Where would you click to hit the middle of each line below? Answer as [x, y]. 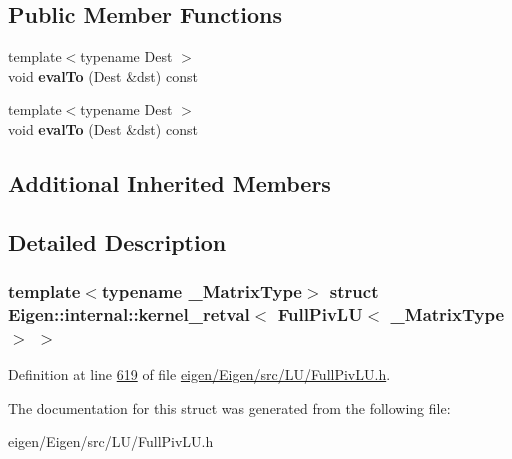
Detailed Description [117, 241]
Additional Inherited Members [169, 182]
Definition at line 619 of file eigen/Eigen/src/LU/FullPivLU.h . [199, 374]
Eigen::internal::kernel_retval [129, 313]
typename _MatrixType [201, 291]
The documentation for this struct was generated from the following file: [229, 407]
